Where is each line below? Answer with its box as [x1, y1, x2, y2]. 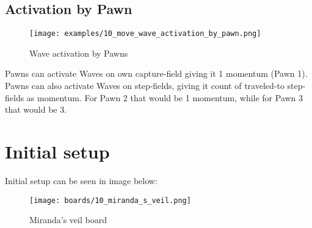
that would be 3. [5, 103, 67, 116]
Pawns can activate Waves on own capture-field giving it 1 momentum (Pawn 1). [5, 67, 308, 80]
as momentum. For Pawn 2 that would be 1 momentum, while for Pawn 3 [26, 91, 303, 104]
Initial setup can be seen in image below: [5, 174, 158, 187]
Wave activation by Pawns [29, 46, 128, 59]
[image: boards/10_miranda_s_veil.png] [29, 196, 191, 205]
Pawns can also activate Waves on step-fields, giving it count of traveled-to [5, 79, 285, 92]
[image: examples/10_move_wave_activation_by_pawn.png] [29, 29, 261, 38]
